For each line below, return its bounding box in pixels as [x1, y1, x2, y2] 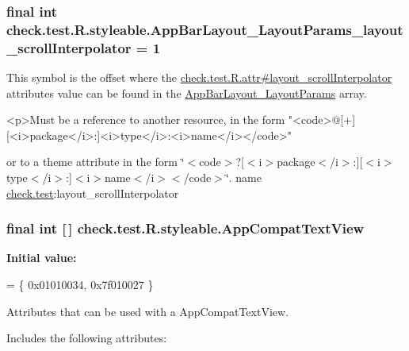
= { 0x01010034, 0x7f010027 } [6, 276, 154, 293]
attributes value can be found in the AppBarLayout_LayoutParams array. [6, 84, 367, 101]
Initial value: [6, 249, 77, 266]
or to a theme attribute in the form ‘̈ [6, 153, 185, 170]
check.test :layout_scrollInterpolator [6, 184, 179, 201]
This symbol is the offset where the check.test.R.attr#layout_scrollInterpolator [6, 69, 392, 86]
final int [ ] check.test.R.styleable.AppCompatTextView [6, 218, 365, 238]
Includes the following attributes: [6, 330, 167, 346]
